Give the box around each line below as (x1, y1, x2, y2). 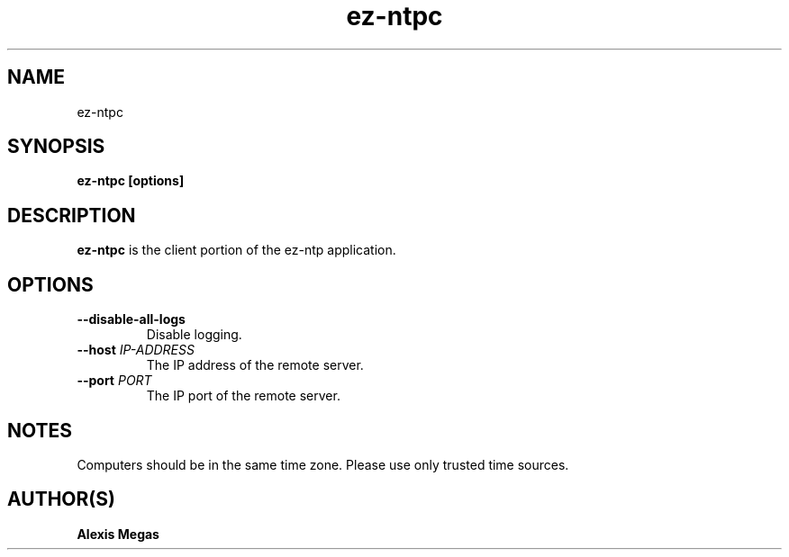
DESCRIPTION (7, 203, 136, 227)
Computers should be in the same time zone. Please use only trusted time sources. (77, 456, 569, 472)
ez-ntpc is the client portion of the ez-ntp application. (77, 242, 396, 258)
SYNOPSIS (7, 135, 105, 158)
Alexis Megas (77, 526, 159, 542)
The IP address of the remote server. (146, 357, 364, 373)
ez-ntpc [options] (77, 173, 185, 189)
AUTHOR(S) (7, 488, 115, 511)
